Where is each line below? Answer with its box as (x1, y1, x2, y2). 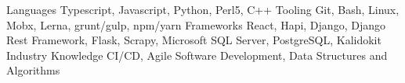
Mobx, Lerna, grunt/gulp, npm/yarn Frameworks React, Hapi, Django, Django (6, 16, 385, 33)
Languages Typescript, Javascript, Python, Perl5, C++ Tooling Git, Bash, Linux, (6, 2, 400, 17)
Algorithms (6, 62, 60, 78)
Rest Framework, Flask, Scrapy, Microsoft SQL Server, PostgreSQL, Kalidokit (6, 32, 381, 48)
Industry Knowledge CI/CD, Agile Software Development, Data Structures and (6, 47, 388, 63)
